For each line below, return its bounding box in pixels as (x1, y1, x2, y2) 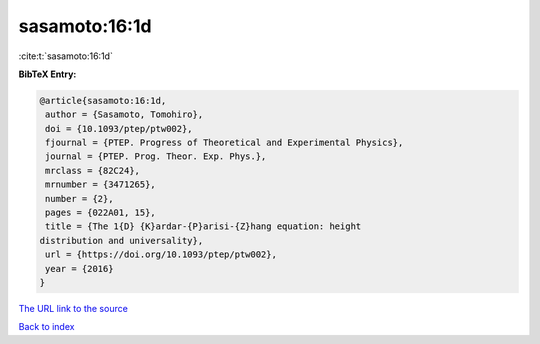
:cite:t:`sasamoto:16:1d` (18, 50, 114, 62)
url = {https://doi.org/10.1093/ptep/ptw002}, (45, 249, 277, 260)
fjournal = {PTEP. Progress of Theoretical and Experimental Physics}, (45, 137, 404, 149)
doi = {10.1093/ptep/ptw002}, (45, 123, 194, 134)
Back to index (18, 321, 75, 333)
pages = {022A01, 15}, (45, 207, 157, 219)
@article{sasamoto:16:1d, (39, 95, 167, 106)
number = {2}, (45, 193, 114, 204)
